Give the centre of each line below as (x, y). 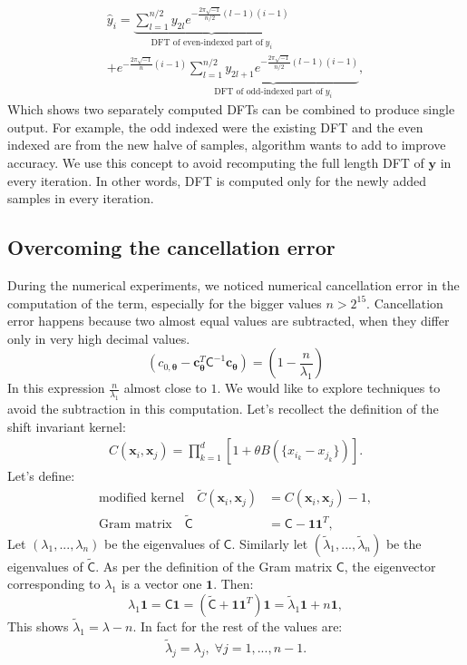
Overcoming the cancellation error (171, 247)
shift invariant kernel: (67, 426)
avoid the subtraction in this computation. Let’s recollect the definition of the (223, 409)
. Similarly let (270, 543)
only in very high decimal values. (99, 338)
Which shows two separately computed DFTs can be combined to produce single (231, 109)
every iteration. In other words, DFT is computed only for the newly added (217, 180)
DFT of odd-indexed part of (269, 91)
